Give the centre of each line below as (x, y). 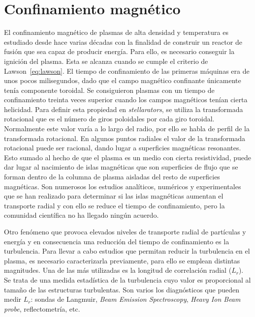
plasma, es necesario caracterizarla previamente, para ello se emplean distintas (122, 260)
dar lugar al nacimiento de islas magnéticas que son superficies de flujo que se (121, 167)
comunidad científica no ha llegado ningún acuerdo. (81, 215)
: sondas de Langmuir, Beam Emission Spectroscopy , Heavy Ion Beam (136, 299)
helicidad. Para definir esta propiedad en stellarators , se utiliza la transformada (124, 109)
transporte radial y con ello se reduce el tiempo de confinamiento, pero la (114, 205)
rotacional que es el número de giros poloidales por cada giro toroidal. (109, 119)
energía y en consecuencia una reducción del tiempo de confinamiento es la (117, 241)
